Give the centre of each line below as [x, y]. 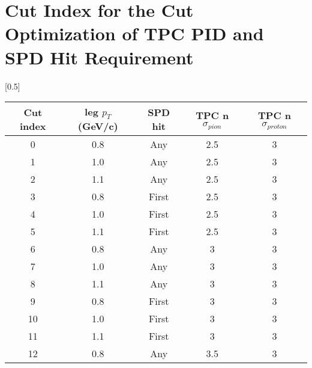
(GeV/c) [98, 126]
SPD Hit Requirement [99, 57]
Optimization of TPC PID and [134, 33]
